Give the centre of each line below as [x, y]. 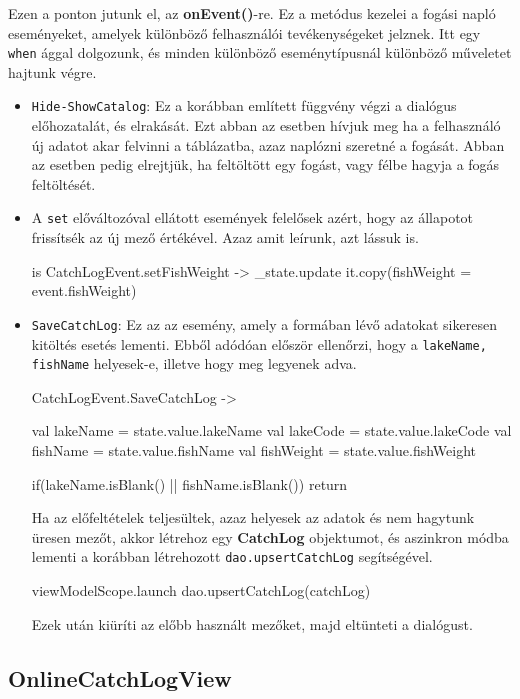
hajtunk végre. [52, 71]
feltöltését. [63, 183]
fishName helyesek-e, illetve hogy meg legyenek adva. [194, 363]
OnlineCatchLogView [120, 677]
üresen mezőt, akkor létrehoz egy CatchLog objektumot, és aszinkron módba [270, 536]
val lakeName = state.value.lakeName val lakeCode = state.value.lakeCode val [271, 430]
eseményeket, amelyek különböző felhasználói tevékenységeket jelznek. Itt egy [244, 32]
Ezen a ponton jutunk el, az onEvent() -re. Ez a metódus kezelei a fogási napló [252, 13]
